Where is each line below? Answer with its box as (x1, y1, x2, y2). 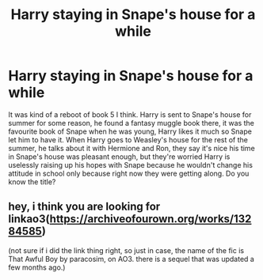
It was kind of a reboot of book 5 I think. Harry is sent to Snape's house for (8, 109, 252, 119)
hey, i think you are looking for (8, 200, 161, 214)
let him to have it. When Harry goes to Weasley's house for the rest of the (8, 134, 248, 144)
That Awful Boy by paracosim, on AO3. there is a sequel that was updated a (8, 254, 255, 263)
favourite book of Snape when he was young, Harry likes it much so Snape (8, 127, 252, 136)
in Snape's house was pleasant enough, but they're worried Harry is (8, 152, 231, 161)
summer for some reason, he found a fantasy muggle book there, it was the (8, 118, 255, 127)
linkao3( (8, 212, 50, 226)
